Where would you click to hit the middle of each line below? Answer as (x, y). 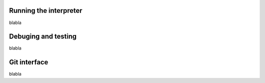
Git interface (29, 62)
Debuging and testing (43, 37)
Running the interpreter (46, 11)
